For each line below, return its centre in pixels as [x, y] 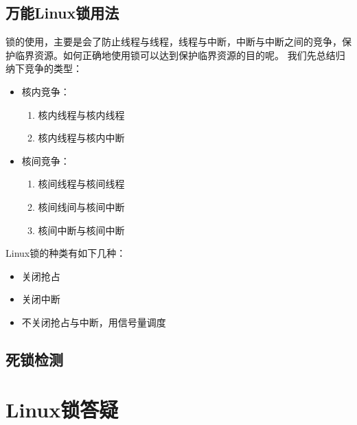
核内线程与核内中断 [81, 138]
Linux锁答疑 [62, 410]
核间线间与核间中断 [81, 206]
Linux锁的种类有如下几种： [66, 253]
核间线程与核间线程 [81, 184]
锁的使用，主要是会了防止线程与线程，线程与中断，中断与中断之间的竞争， [174, 42]
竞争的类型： [53, 68]
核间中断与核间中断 [81, 230]
